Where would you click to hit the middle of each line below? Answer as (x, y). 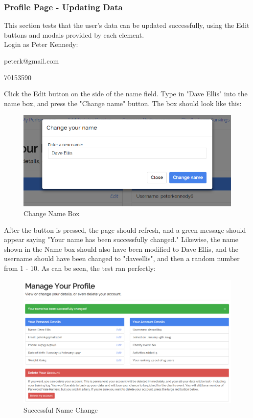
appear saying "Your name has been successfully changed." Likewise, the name (121, 239)
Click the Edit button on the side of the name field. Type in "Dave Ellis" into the (126, 94)
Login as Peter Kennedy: (41, 44)
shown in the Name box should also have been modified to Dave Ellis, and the (121, 249)
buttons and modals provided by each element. (74, 34)
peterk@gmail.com (32, 61)
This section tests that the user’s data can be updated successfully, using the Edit (127, 25)
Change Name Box (52, 213)
